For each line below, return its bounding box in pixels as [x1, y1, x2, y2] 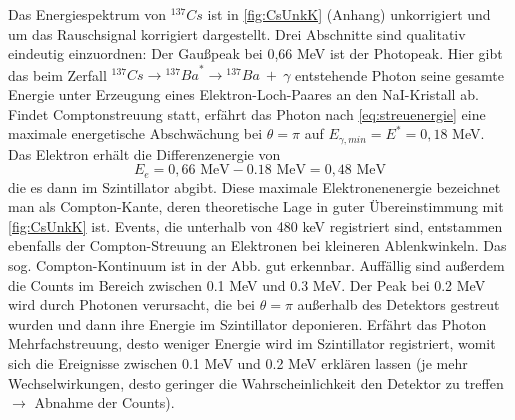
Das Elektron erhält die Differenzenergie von [8, 143, 281, 164]
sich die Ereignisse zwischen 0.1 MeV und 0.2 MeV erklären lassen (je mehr [8, 352, 468, 373]
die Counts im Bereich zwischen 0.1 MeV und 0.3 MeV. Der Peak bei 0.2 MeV [8, 274, 486, 295]
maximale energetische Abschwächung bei [8, 123, 263, 144]
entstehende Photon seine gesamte [295, 64, 504, 85]
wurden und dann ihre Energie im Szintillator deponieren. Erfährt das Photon [8, 313, 487, 334]
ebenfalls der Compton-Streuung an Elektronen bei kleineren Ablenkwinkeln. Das [8, 235, 507, 256]
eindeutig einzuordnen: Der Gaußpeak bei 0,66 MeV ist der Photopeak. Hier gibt [8, 43, 503, 64]
